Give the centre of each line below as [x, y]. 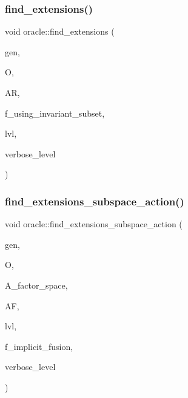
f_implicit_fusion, [39, 346]
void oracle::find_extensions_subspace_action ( [94, 224]
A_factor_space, [36, 285]
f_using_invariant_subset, [55, 113]
